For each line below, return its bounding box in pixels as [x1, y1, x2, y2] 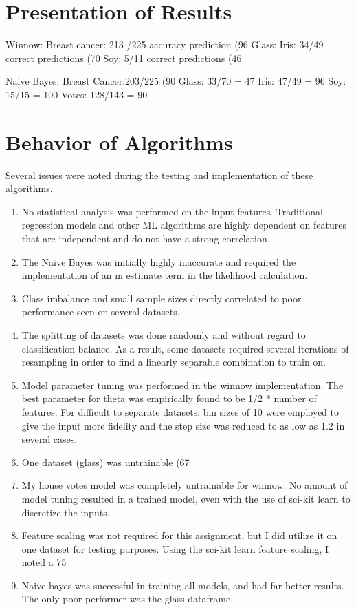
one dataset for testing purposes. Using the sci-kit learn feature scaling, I [21, 541, 329, 556]
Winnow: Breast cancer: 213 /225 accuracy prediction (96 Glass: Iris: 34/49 [5, 37, 324, 52]
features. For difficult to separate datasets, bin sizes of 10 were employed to [21, 404, 339, 419]
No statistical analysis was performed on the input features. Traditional [21, 204, 323, 218]
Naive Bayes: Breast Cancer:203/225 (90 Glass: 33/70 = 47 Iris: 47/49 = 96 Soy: [5, 74, 346, 88]
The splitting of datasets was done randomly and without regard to [21, 327, 306, 341]
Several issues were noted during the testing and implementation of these [5, 167, 313, 182]
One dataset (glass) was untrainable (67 [21, 454, 190, 469]
